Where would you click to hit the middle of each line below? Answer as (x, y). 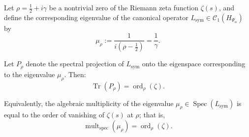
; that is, (152, 115)
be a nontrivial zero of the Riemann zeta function (124, 7)
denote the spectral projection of (75, 64)
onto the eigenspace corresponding (194, 64)
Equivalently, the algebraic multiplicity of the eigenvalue (89, 103)
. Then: (75, 74)
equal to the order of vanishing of (54, 115)
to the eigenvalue (30, 74)
